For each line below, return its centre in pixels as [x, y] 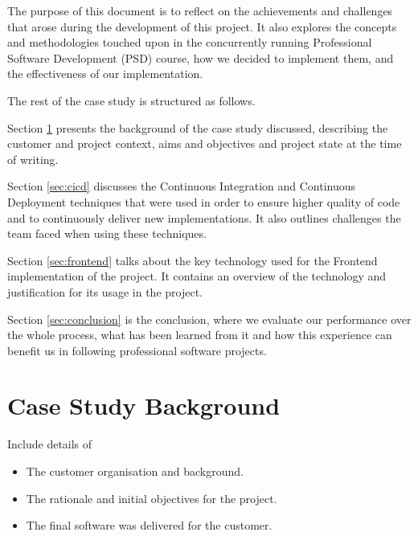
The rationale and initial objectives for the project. [152, 498]
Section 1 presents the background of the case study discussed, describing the [198, 127]
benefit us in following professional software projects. [137, 350]
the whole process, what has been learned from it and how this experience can [200, 335]
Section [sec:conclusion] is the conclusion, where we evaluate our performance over [209, 319]
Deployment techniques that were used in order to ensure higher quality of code [204, 201]
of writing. [33, 159]
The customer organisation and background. [135, 471]
